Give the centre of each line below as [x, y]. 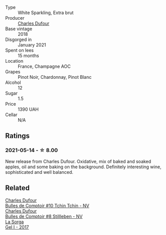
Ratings [18, 136]
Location [14, 61]
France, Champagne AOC [44, 66]
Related [18, 188]
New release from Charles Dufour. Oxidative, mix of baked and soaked [78, 161]
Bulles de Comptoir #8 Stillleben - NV [44, 216]
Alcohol [13, 82]
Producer [15, 18]
